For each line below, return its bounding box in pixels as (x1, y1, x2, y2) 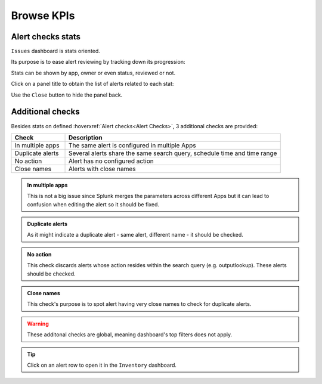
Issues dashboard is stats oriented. (11, 48, 101, 55)
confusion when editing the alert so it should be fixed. (27, 200, 160, 208)
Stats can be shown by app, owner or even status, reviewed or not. (11, 69, 176, 76)
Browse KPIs (11, 9, 75, 22)
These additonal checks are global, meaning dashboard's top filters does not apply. (27, 331, 233, 338)
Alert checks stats (11, 32, 80, 42)
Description (69, 133, 103, 141)
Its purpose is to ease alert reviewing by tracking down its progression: (11, 58, 185, 66)
